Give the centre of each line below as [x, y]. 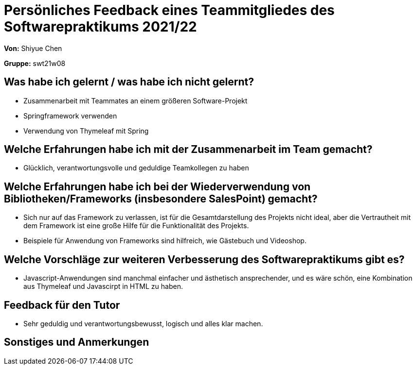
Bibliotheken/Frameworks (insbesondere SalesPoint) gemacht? [161, 199]
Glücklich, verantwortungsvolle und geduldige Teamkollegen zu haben [136, 168]
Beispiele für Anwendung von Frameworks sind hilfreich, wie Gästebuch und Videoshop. [165, 241]
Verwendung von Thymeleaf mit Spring [86, 131]
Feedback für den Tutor [62, 305]
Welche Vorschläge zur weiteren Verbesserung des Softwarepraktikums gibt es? [204, 259]
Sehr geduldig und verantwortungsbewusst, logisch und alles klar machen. [143, 323]
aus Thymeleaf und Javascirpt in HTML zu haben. [103, 286]
